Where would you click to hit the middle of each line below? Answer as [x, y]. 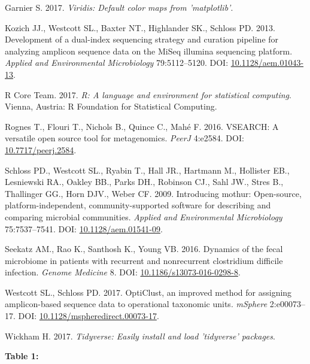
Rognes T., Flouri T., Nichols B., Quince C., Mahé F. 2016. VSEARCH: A [142, 126]
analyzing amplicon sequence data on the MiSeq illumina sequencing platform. [149, 51]
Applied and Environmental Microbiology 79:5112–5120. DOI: [117, 63]
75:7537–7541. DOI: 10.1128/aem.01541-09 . [84, 228]
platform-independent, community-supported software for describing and [138, 205]
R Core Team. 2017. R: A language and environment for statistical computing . [148, 94]
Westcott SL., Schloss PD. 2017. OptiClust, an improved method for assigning [148, 292]
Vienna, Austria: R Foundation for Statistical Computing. [111, 106]
